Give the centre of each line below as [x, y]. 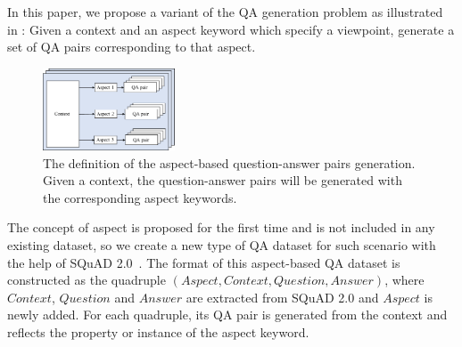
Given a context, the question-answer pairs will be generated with [223, 180]
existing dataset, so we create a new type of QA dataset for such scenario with [222, 245]
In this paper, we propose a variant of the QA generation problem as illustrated [225, 12]
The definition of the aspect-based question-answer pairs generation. [229, 162]
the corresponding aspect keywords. [140, 197]
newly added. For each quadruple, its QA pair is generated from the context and [227, 315]
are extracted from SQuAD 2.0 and [282, 297]
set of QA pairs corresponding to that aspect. [132, 47]
